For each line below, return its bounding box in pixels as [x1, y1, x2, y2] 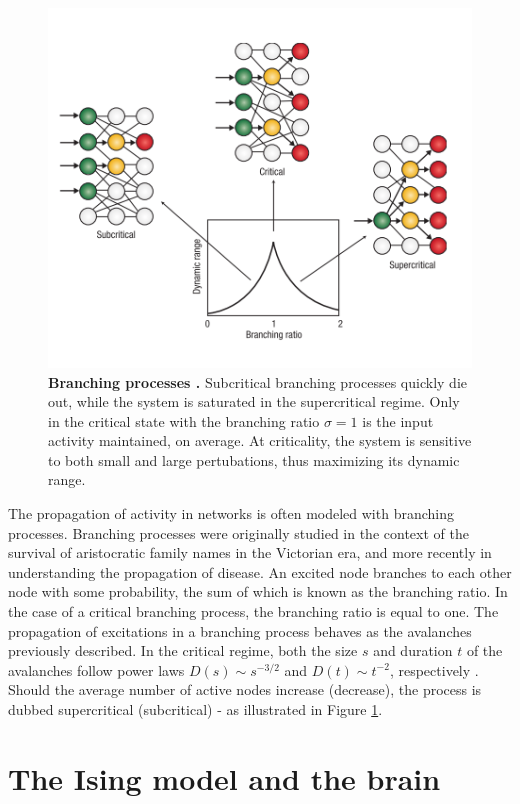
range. [48, 469, 86, 490]
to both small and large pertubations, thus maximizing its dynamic [48, 449, 460, 470]
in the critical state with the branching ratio [48, 410, 320, 431]
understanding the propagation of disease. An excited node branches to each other [8, 561, 512, 582]
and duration [373, 640, 453, 661]
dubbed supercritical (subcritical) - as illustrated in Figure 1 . [8, 699, 383, 720]
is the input [362, 410, 434, 431]
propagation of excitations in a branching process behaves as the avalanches [8, 620, 472, 641]
